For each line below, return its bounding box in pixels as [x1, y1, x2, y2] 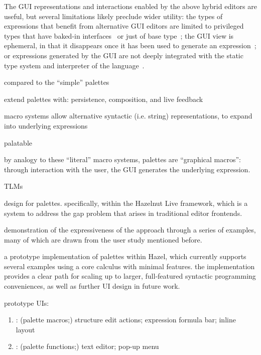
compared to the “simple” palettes [4, 77, 109, 87]
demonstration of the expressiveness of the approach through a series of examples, [4, 224, 256, 235]
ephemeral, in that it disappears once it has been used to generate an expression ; [4, 40, 256, 51]
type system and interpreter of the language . [4, 60, 145, 70]
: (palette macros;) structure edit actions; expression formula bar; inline [16, 314, 236, 325]
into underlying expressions [4, 120, 88, 131]
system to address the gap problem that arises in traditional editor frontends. [4, 207, 242, 218]
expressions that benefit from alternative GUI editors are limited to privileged [4, 21, 244, 31]
